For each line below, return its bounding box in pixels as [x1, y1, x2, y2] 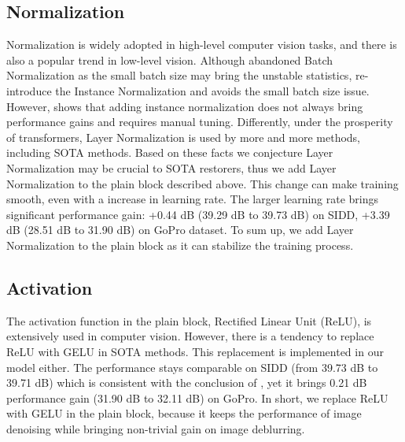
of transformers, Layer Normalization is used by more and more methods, [6, 128, 361, 145]
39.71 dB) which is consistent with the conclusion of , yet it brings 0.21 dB [6, 374, 367, 391]
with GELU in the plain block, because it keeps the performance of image [6, 405, 362, 422]
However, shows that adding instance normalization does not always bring [6, 98, 363, 114]
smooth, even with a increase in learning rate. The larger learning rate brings [6, 191, 379, 207]
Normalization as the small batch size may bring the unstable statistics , [6, 67, 352, 84]
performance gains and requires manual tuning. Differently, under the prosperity [6, 113, 393, 130]
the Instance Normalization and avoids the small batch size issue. [55, 82, 370, 98]
